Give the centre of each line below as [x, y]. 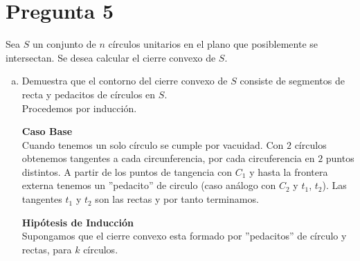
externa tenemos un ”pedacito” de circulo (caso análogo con [149, 185]
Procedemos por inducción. [79, 108]
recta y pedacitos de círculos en [89, 94]
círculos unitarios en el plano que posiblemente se [213, 44]
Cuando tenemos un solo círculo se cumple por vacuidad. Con [153, 144]
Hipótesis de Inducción [78, 222]
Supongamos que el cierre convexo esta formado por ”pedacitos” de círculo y [184, 236]
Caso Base [47, 131]
